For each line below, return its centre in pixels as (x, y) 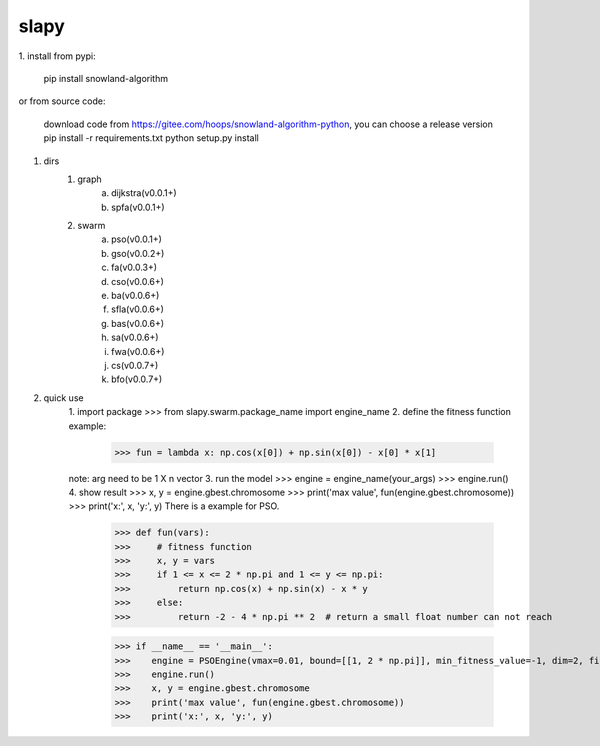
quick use (63, 397)
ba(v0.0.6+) (135, 296)
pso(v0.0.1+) (136, 239)
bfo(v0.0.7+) (137, 379)
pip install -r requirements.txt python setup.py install (151, 138)
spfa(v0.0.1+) (138, 207)
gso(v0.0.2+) (138, 253)
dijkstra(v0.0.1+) (144, 193)
